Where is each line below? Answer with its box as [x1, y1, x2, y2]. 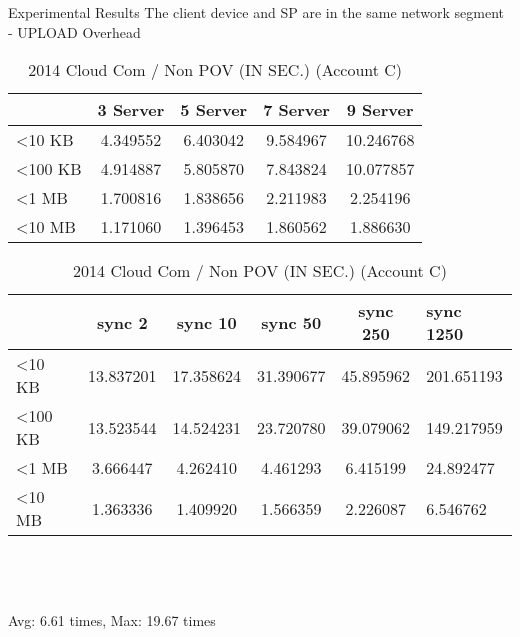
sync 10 [176, 310, 237, 334]
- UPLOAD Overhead [8, 21, 141, 42]
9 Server [346, 98, 414, 122]
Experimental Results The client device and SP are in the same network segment [8, 2, 505, 22]
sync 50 [261, 310, 322, 334]
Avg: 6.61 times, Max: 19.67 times [8, 609, 216, 630]
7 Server [263, 98, 330, 122]
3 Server [97, 98, 165, 122]
